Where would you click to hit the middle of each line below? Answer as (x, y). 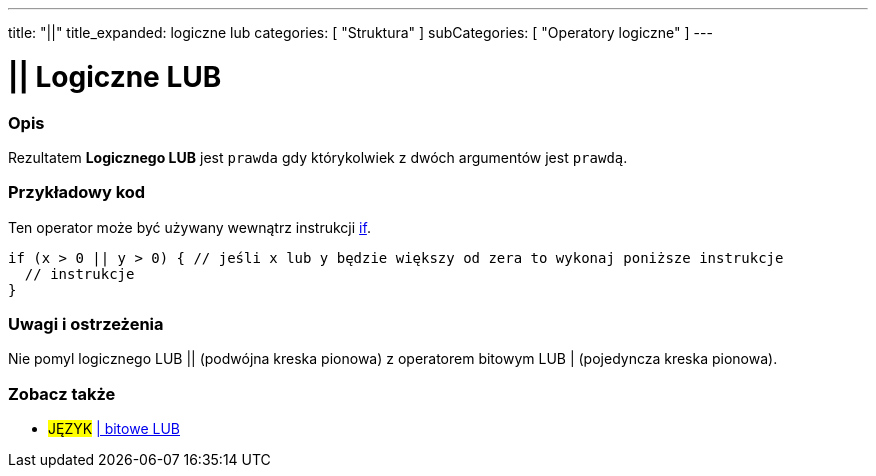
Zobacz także (62, 393)
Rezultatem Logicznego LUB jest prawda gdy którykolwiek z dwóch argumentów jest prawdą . (318, 157)
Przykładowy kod (77, 192)
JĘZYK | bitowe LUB (114, 429)
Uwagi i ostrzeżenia (86, 324)
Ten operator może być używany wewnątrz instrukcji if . (189, 227)
